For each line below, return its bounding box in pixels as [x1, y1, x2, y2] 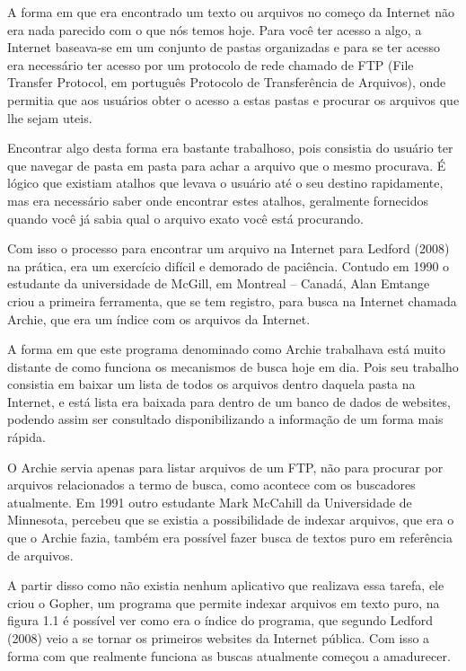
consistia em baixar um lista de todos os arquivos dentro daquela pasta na [7, 375, 416, 393]
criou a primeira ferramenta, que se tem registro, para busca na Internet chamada [7, 291, 457, 310]
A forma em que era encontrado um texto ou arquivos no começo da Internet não [7, 3, 455, 21]
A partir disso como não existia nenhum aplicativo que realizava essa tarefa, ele [7, 576, 444, 595]
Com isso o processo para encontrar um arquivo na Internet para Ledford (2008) [7, 239, 450, 258]
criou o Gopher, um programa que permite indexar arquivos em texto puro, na [7, 593, 440, 612]
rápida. [7, 428, 46, 446]
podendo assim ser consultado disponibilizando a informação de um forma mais [7, 410, 444, 428]
